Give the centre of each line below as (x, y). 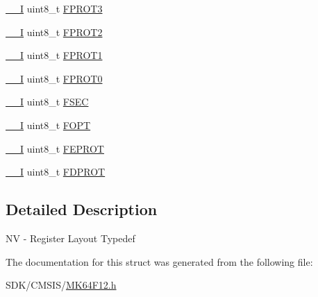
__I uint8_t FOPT (48, 125)
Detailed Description (82, 209)
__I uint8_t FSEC (47, 102)
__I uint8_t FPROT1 (54, 55)
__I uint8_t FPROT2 (54, 32)
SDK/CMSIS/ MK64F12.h (61, 285)
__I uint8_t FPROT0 (54, 78)
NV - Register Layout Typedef (70, 238)
